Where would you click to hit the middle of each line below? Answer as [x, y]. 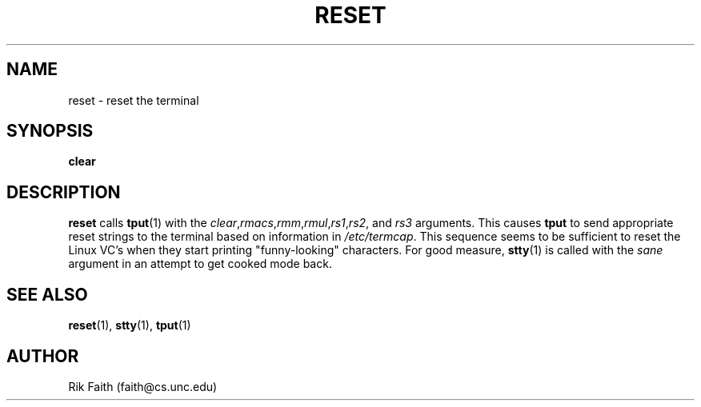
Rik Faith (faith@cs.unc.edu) [143, 386]
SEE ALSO [47, 294]
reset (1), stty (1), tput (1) [130, 325]
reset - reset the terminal [134, 100]
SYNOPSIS [50, 131]
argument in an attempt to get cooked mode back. [200, 264]
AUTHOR [43, 356]
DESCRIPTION [64, 192]
